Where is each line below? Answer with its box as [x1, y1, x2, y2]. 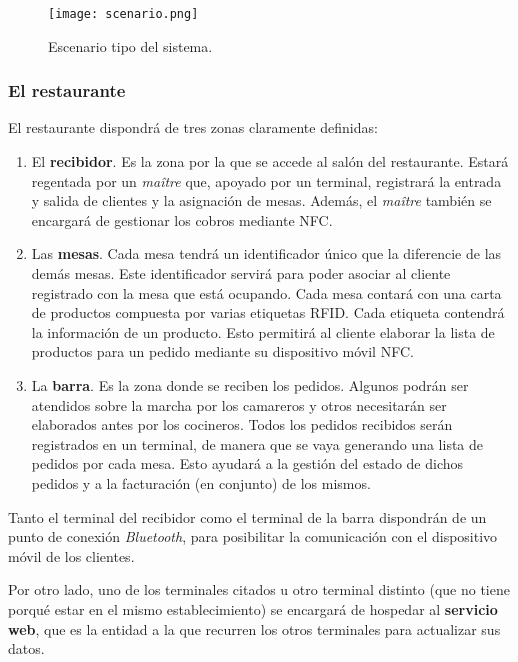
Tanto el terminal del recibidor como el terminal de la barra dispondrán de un [8, 506, 487, 527]
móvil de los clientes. [8, 545, 135, 566]
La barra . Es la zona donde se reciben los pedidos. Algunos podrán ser [31, 375, 469, 395]
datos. [8, 638, 45, 659]
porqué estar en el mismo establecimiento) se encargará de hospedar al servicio [8, 598, 498, 619]
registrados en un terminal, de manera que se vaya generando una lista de [31, 433, 484, 454]
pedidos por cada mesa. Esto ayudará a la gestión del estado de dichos [31, 453, 464, 474]
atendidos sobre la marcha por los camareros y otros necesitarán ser [31, 394, 447, 415]
